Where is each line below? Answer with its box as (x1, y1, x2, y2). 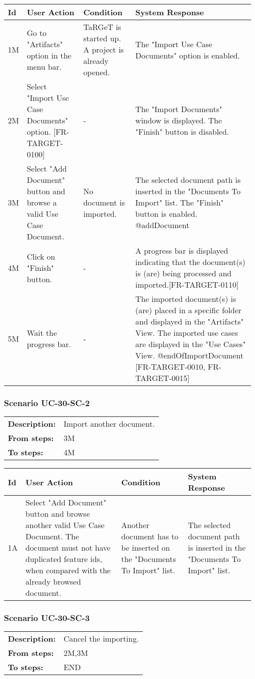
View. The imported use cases (135, 327, 238, 338)
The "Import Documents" (135, 103, 223, 115)
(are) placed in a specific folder (135, 304, 242, 316)
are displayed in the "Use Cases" (135, 338, 246, 350)
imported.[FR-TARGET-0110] (135, 279, 239, 290)
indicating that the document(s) (135, 256, 246, 267)
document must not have (25, 542, 111, 554)
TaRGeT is (83, 21, 121, 32)
